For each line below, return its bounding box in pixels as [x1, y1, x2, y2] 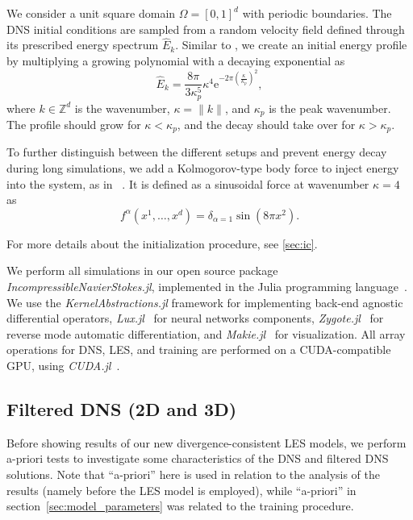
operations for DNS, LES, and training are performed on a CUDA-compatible [6, 341, 391, 358]
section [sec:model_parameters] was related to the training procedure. [6, 497, 354, 514]
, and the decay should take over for [177, 116, 356, 133]
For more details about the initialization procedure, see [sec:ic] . [6, 235, 318, 252]
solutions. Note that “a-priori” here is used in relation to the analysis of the [6, 466, 381, 482]
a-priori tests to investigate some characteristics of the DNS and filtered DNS [6, 450, 389, 467]
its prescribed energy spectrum [6, 36, 159, 53]
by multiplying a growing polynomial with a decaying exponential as [6, 52, 345, 69]
